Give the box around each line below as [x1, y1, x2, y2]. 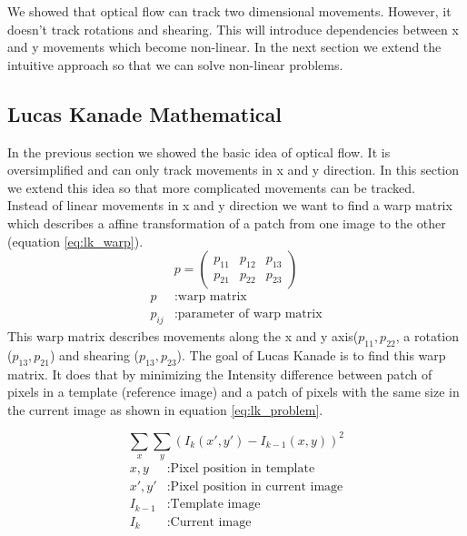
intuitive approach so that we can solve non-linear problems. [7, 55, 343, 74]
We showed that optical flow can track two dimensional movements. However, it [7, 2, 452, 20]
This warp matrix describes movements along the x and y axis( [7, 327, 359, 345]
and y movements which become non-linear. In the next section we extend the [7, 37, 442, 56]
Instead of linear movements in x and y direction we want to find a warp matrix [7, 196, 452, 215]
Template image [170, 498, 261, 511]
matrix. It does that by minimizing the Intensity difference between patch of [7, 364, 432, 383]
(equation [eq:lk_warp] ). [7, 231, 144, 250]
